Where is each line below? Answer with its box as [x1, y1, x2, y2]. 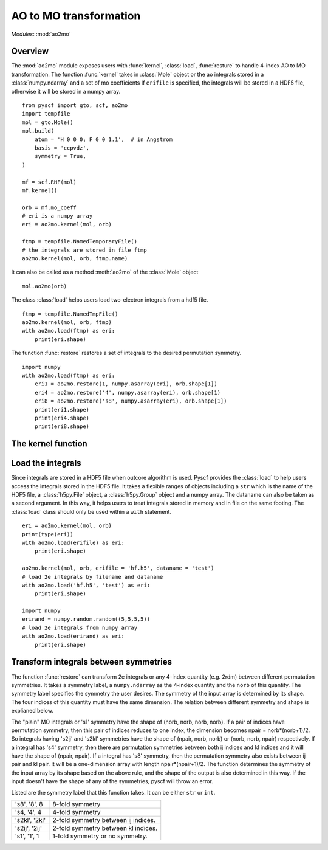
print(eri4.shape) [34, 414, 90, 421]
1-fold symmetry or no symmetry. [52, 832, 148, 840]
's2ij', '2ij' [15, 824, 43, 832]
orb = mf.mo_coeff [22, 204, 77, 211]
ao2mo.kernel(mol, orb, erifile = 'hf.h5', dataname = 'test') [22, 565, 214, 572]
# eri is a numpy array [22, 213, 93, 219]
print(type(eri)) [22, 531, 73, 537]
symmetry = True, [34, 153, 86, 160]
